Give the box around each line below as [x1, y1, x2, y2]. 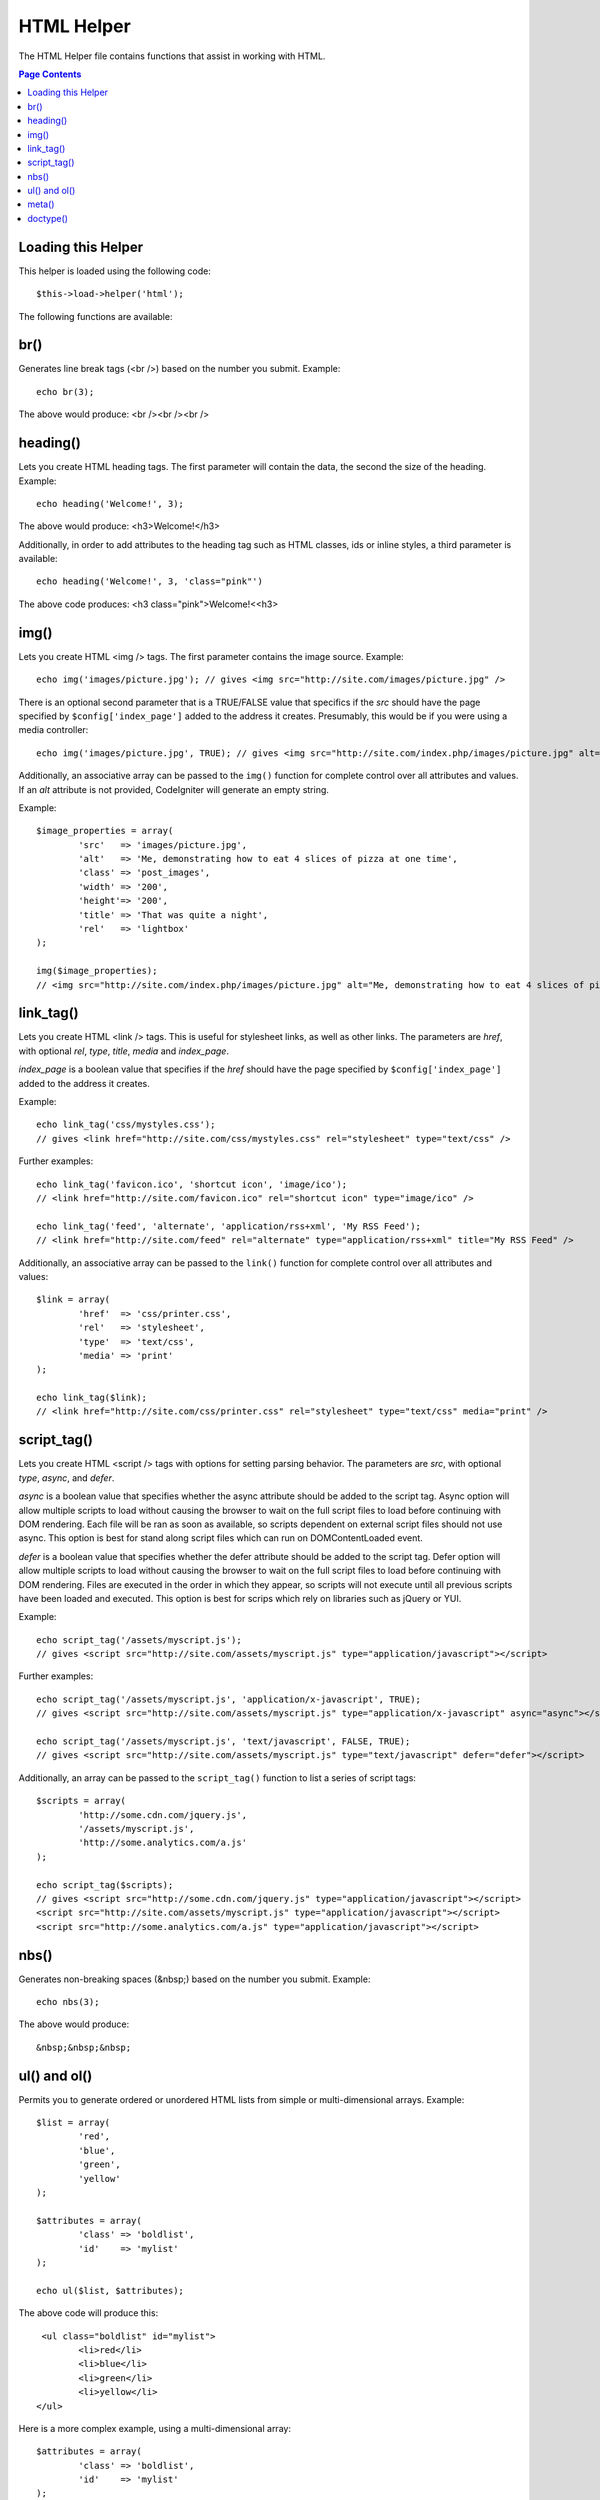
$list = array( [36, 2117, 111, 2129]
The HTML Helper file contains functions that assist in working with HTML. [18, 50, 326, 62]
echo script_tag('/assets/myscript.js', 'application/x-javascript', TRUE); [36, 1693, 422, 1705]
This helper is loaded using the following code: [18, 265, 212, 277]
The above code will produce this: [18, 2307, 159, 2319]
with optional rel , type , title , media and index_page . [18, 1045, 230, 1057]
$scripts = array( [36, 1795, 127, 1807]
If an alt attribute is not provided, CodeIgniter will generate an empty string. [18, 783, 330, 795]
